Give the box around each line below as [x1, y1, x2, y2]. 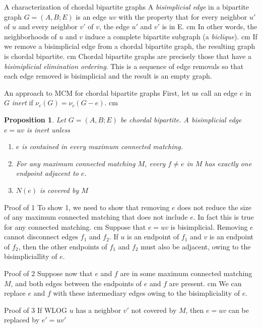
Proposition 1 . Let [4, 114, 66, 124]
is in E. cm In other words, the [162, 21, 257, 32]
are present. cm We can [169, 278, 242, 288]
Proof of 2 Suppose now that [4, 268, 93, 279]
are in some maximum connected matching [120, 268, 252, 279]
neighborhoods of [4, 31, 57, 41]
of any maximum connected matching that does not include [4, 212, 188, 222]
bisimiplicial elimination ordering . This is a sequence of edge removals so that [4, 60, 244, 71]
